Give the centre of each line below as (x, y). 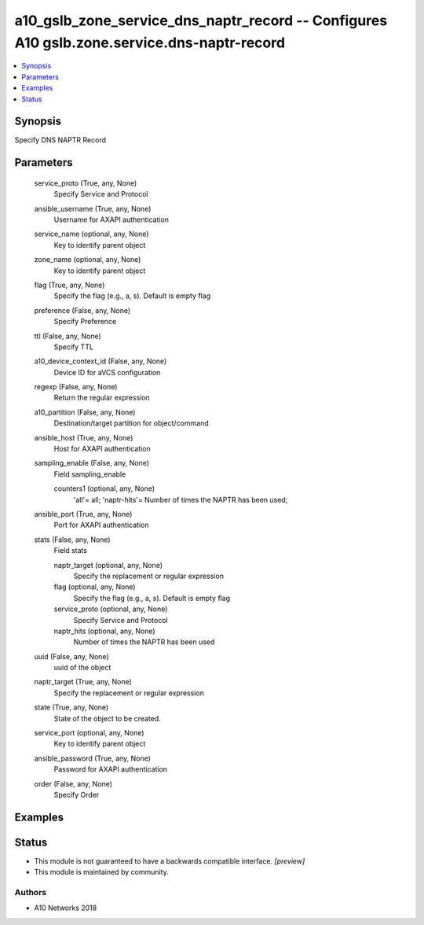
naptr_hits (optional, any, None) (105, 631)
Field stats (71, 551)
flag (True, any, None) (69, 285)
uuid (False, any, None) (71, 656)
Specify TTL (74, 347)
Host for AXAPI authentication (102, 449)
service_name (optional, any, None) (91, 234)
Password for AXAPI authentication (111, 769)
